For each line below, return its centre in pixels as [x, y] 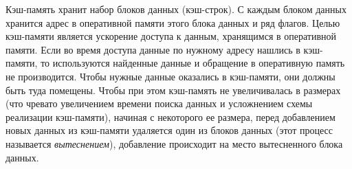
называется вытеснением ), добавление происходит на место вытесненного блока [174, 143]
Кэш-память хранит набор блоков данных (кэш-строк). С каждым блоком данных [176, 9]
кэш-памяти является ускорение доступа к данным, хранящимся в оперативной [171, 36]
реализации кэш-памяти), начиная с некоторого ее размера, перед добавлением [170, 116]
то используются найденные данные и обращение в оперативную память [193, 63]
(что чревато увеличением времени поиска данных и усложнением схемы [159, 103]
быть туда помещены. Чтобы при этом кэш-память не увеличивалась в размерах [173, 90]
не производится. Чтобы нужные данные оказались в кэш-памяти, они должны [170, 76]
